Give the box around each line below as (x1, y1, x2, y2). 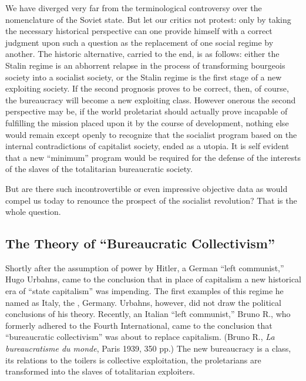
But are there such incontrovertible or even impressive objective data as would (5, 182, 288, 194)
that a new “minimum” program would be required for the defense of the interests (5, 151, 301, 163)
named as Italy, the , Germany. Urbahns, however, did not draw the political (5, 296, 281, 308)
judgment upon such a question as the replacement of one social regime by (5, 36, 274, 48)
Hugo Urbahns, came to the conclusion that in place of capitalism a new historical (5, 273, 301, 285)
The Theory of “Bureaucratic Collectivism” (5, 234, 275, 252)
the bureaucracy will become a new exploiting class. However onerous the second (5, 93, 296, 106)
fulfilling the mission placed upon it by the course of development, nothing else (5, 116, 289, 129)
